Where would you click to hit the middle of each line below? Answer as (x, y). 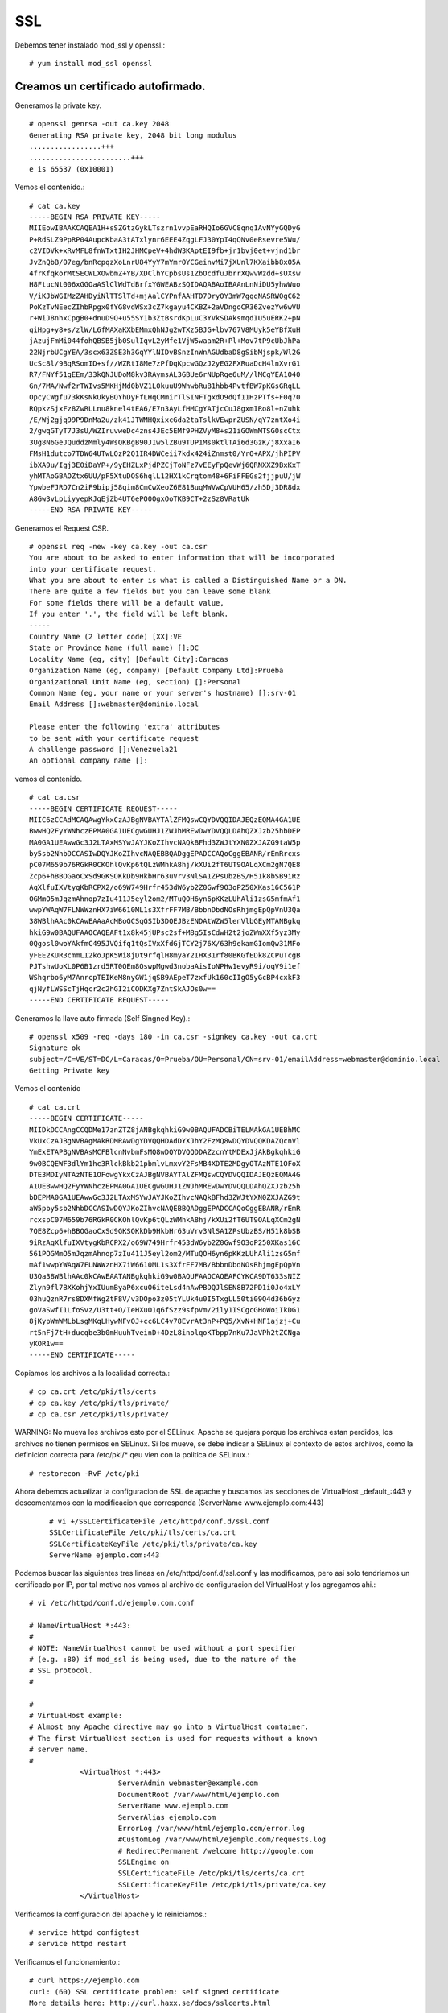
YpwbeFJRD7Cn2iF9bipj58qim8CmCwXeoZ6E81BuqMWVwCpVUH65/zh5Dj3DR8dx (165, 488)
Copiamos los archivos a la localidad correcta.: (92, 1373)
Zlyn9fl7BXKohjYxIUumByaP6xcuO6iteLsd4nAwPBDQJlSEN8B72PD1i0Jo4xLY (165, 1288)
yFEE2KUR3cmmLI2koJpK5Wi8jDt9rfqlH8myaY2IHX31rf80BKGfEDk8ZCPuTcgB (165, 955)
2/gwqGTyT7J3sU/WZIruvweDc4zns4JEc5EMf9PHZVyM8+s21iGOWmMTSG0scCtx (165, 431)
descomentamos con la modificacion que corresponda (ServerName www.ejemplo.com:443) (169, 1503)
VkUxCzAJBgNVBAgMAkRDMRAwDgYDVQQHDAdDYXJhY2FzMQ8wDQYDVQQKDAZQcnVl (165, 1141)
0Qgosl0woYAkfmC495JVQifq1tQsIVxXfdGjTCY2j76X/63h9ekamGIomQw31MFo (165, 944)
